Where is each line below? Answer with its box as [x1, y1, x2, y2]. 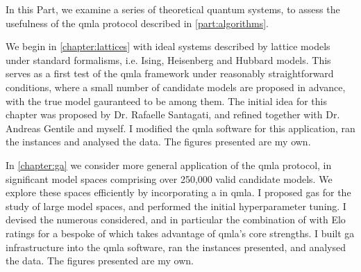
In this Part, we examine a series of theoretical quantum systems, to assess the [6, 2, 340, 16]
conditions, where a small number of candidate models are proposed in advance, [6, 79, 346, 94]
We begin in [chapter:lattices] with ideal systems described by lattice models [6, 39, 330, 54]
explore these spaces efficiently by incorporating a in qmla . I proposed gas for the [6, 185, 351, 200]
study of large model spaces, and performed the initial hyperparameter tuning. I [6, 198, 346, 213]
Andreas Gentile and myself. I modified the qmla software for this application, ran [6, 120, 355, 135]
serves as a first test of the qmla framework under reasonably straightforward [6, 66, 334, 81]
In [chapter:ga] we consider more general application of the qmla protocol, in [6, 157, 332, 172]
